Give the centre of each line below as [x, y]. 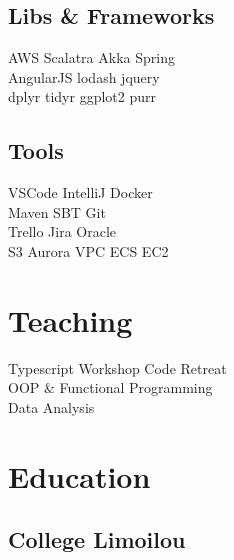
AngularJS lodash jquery [84, 76]
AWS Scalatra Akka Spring [91, 57]
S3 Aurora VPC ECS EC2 [88, 250]
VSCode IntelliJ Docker [80, 192]
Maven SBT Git [57, 211]
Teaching [70, 319]
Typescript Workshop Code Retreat [117, 367]
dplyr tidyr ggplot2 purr [82, 96]
